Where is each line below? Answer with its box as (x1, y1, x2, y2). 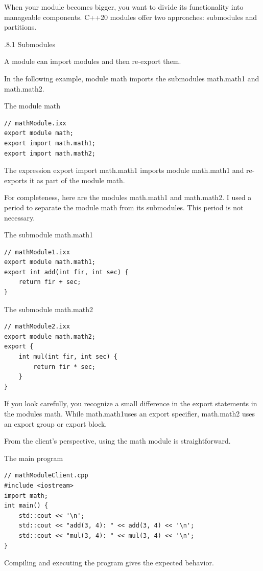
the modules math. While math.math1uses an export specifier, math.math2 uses (4, 408, 255, 419)
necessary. (4, 212, 35, 223)
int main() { (4, 502, 48, 510)
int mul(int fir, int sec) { (18, 353, 117, 361)
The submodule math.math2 (4, 303, 93, 314)
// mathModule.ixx (4, 119, 66, 127)
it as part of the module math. (29, 174, 125, 185)
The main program (4, 452, 63, 463)
